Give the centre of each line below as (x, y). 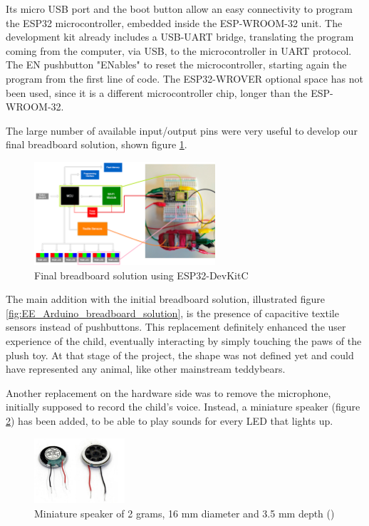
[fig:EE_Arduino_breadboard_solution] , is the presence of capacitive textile (172, 313)
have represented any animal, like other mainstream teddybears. (146, 369)
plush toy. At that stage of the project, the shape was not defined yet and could (180, 355)
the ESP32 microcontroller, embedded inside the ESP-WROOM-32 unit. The (174, 22)
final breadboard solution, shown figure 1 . (97, 144)
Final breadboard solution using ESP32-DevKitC (141, 275)
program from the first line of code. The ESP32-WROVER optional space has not (184, 78)
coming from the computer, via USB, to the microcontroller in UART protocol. (179, 50)
